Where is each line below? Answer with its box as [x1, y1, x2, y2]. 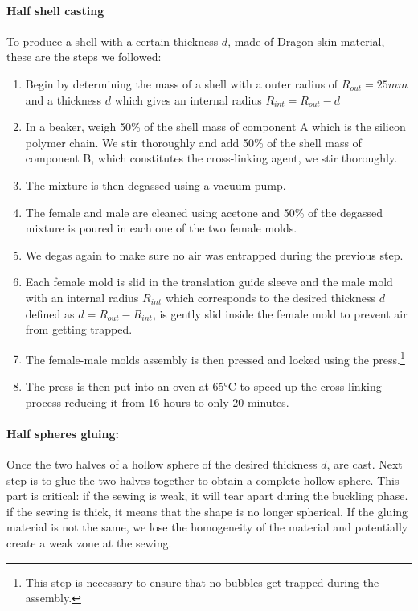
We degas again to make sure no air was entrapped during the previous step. [25, 246, 404, 263]
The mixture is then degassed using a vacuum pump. [25, 176, 286, 193]
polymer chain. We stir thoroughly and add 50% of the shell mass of [25, 133, 362, 150]
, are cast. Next [326, 455, 403, 472]
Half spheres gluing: [6, 424, 119, 441]
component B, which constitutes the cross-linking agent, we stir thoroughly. [25, 150, 398, 166]
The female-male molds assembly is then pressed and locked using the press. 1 [25, 348, 405, 367]
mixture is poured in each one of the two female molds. [25, 219, 297, 236]
